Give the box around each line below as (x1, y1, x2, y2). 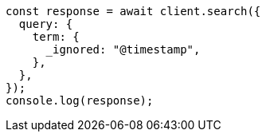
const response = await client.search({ (6, 5, 261, 18)
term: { (32, 30, 80, 43)
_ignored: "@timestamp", (45, 43, 201, 56)
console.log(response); (6, 94, 154, 107)
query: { (18, 18, 73, 30)
